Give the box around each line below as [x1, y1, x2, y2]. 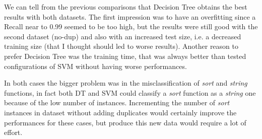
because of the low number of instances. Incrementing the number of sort [4, 97, 230, 108]
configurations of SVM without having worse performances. [4, 60, 187, 71]
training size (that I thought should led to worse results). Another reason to [4, 41, 238, 51]
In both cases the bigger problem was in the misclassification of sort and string [4, 78, 247, 88]
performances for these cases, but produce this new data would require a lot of [4, 117, 246, 127]
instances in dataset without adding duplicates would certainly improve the [4, 107, 237, 117]
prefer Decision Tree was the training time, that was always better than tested [4, 50, 246, 61]
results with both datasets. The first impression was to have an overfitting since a [4, 11, 256, 22]
